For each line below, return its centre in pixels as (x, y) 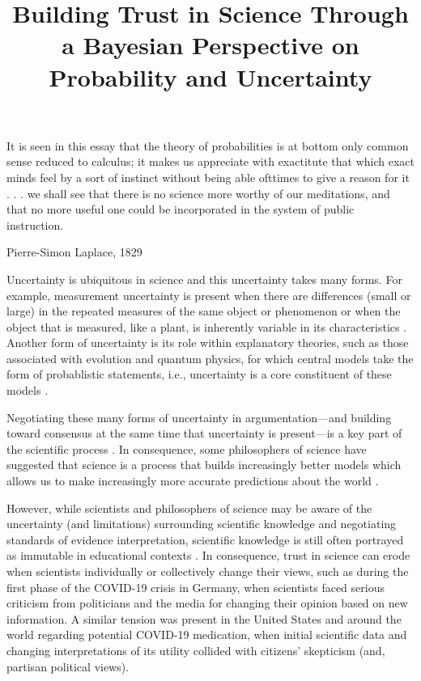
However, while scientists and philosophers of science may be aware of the (189, 508)
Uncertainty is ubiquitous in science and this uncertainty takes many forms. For (204, 279)
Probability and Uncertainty (210, 76)
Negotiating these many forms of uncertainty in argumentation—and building (199, 417)
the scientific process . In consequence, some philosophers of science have (187, 448)
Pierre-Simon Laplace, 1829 (74, 252)
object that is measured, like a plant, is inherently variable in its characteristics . (207, 326)
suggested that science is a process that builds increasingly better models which (204, 465)
